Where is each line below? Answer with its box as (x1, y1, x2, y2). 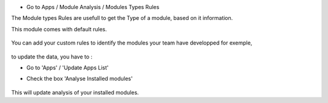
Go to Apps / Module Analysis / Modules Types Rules (26, 4, 160, 10)
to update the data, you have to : (11, 53, 93, 60)
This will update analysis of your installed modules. (11, 89, 139, 96)
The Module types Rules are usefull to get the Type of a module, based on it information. (11, 14, 233, 22)
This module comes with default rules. (11, 25, 108, 33)
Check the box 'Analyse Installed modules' (26, 75, 133, 83)
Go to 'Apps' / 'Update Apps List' (26, 64, 109, 71)
